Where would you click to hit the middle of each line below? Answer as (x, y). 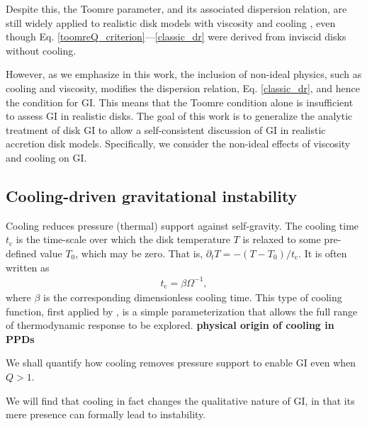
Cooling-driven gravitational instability (152, 195)
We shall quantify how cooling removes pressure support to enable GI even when (181, 363)
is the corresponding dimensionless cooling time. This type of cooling (193, 297)
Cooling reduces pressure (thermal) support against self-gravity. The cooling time (182, 225)
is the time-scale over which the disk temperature (123, 239)
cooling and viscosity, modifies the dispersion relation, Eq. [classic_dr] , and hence (183, 88)
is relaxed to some (282, 239)
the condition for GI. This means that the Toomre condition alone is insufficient (180, 102)
